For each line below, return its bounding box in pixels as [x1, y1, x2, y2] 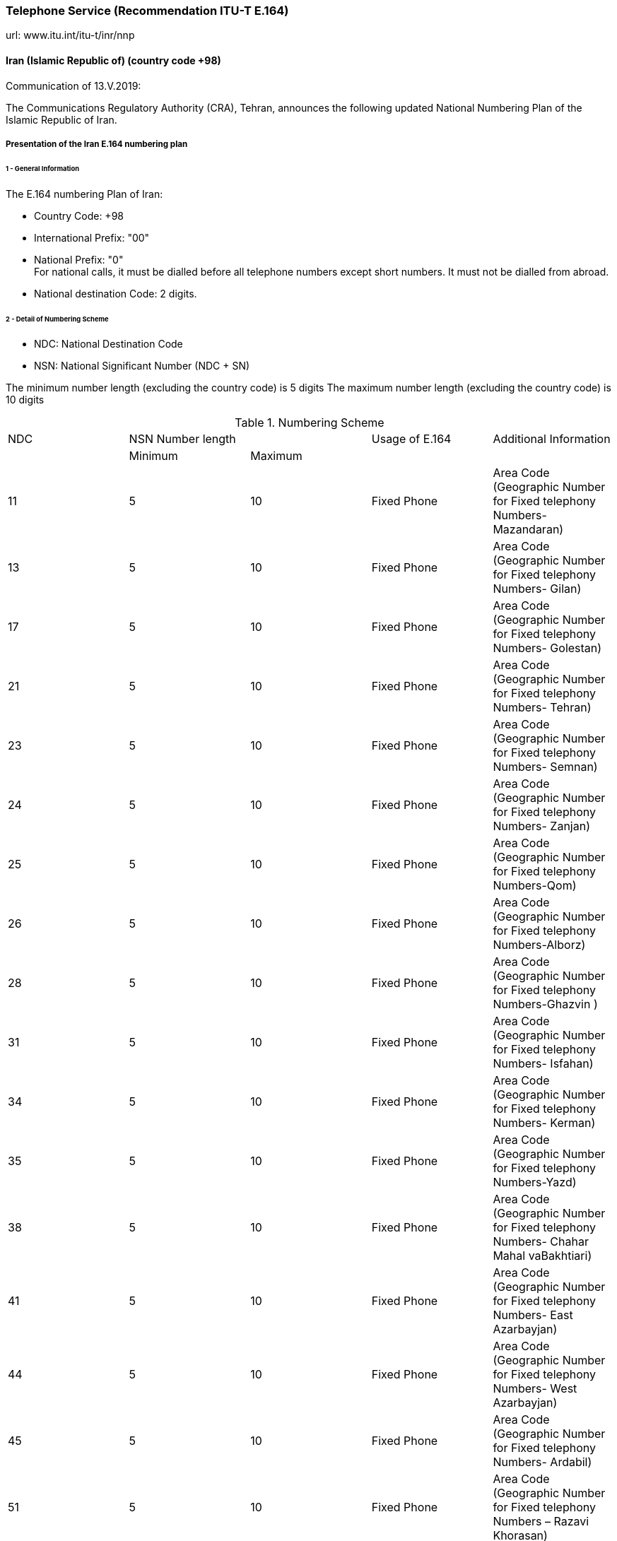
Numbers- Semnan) [493, 760, 598, 774]
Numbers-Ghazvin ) [493, 997, 598, 1012]
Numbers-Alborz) [493, 938, 586, 952]
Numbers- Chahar [493, 1234, 589, 1249]
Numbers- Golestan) [493, 641, 602, 656]
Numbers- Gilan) [493, 581, 582, 596]
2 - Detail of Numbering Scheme [6, 314, 109, 323]
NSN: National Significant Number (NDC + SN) [34, 360, 250, 372]
